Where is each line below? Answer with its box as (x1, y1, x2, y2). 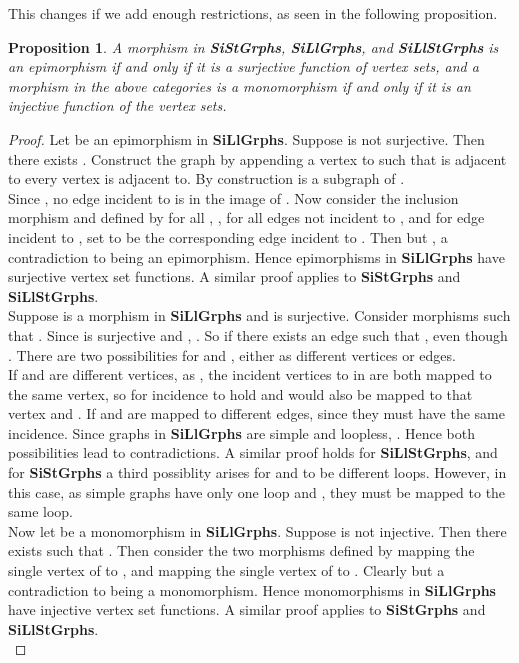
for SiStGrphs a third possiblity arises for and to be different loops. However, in (8, 462, 507, 483)
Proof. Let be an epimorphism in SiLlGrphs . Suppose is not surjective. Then (8, 128, 485, 149)
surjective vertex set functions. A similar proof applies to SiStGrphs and (8, 266, 461, 287)
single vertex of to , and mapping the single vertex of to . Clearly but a (8, 560, 445, 581)
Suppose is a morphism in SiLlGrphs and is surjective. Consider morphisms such (8, 305, 511, 326)
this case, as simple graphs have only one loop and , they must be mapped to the (8, 481, 506, 502)
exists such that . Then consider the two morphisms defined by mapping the (8, 540, 475, 561)
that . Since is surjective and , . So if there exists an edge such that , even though (8, 324, 508, 345)
